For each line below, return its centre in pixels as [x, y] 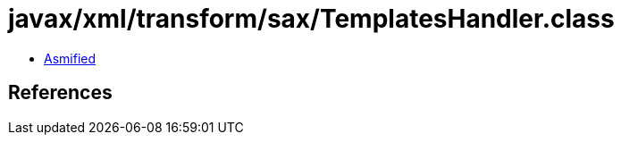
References [60, 93]
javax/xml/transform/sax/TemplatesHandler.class [311, 19]
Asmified [70, 58]
